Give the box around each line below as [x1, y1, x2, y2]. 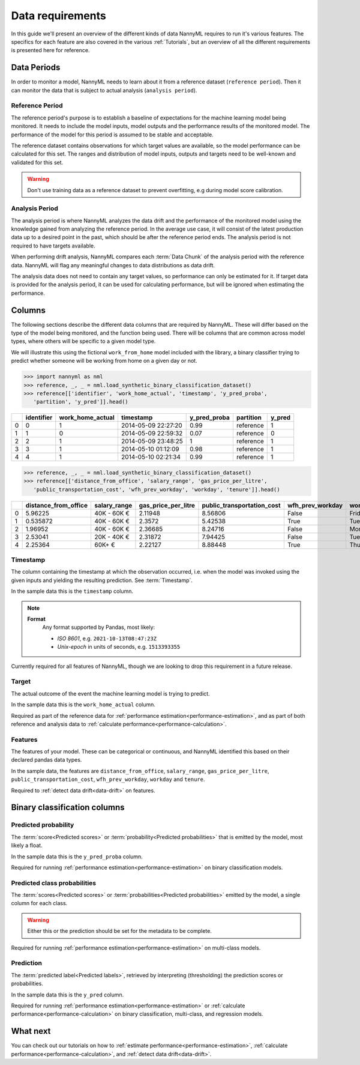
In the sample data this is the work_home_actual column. [11, 701, 156, 708]
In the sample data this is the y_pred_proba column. [11, 853, 143, 860]
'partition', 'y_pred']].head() [33, 398, 128, 405]
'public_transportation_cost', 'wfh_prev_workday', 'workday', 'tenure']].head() [33, 486, 280, 493]
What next [11, 1026, 51, 1036]
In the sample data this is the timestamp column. [11, 587, 134, 595]
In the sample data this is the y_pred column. [11, 991, 124, 998]
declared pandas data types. [11, 756, 82, 763]
